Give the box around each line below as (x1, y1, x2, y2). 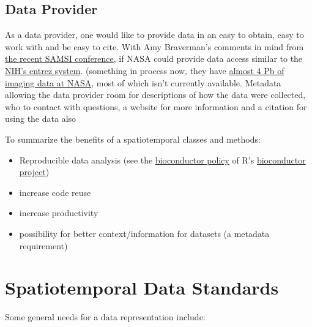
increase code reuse (19, 186, 91, 198)
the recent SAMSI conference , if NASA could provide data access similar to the (5, 52, 303, 65)
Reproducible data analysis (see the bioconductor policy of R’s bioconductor (19, 153, 306, 166)
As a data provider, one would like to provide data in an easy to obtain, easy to (5, 28, 304, 41)
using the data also (5, 112, 76, 125)
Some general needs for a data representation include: (5, 310, 206, 323)
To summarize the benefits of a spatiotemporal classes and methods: (5, 132, 261, 145)
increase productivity (19, 206, 98, 219)
